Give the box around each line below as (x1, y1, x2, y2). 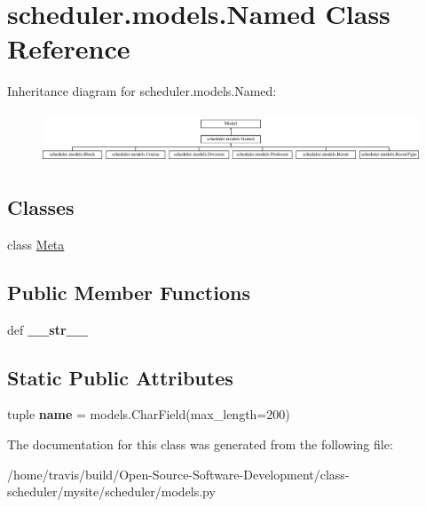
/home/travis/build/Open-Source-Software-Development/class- (7, 464, 350, 483)
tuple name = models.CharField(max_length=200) (7, 405, 290, 424)
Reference (7, 30, 130, 67)
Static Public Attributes (7, 363, 233, 391)
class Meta (7, 234, 65, 253)
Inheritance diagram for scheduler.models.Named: (7, 82, 277, 100)
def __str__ (7, 320, 88, 338)
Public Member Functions (7, 278, 250, 305)
